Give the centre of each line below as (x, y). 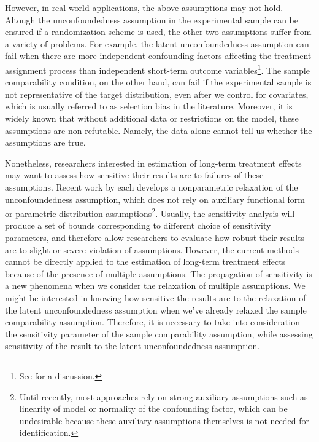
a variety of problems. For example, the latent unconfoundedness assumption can (157, 43)
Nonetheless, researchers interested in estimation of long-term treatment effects (153, 163)
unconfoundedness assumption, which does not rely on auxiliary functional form (155, 199)
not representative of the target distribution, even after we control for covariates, (157, 94)
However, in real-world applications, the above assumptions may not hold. (144, 7)
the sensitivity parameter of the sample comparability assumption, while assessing (159, 333)
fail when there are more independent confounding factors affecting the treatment (158, 56)
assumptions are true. (45, 142)
